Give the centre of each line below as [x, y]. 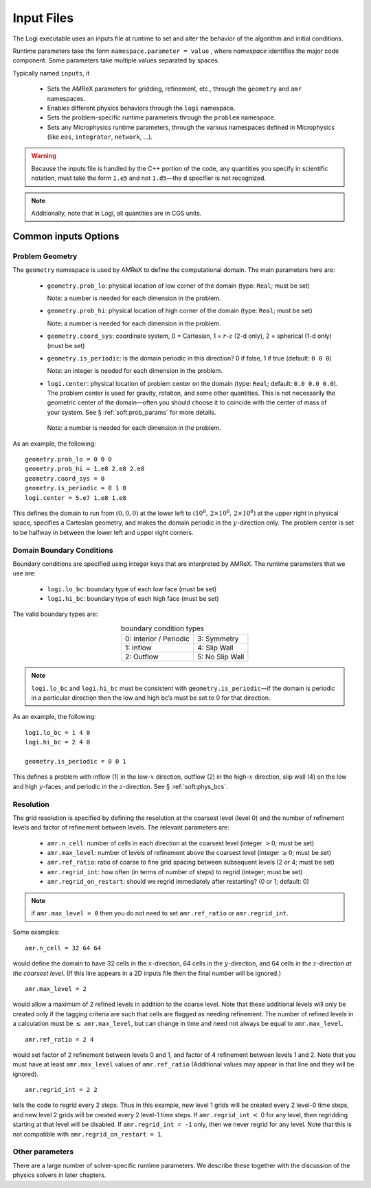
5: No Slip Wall [221, 657]
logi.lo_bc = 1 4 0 [58, 732]
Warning [44, 156]
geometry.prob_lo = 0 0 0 [69, 459]
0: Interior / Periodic [157, 639]
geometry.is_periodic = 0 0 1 [76, 761]
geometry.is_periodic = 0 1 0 [76, 488]
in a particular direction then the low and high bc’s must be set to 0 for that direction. [151, 698]
